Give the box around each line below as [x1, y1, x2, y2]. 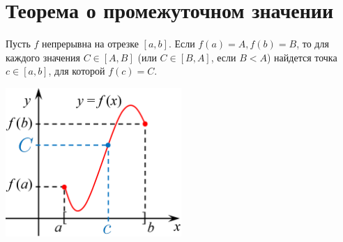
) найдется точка [266, 50, 337, 64]
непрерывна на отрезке [42, 36, 139, 51]
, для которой [48, 63, 105, 78]
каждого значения [6, 50, 81, 64]
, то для [296, 36, 329, 51]
